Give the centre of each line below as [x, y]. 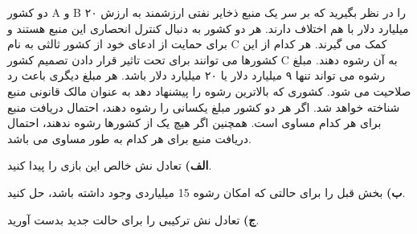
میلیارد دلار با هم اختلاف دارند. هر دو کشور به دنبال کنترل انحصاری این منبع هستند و [208, 28]
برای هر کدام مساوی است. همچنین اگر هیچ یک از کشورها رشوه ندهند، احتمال [194, 123]
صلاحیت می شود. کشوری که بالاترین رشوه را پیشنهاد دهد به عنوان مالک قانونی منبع [209, 90]
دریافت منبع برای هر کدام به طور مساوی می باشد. [129, 138]
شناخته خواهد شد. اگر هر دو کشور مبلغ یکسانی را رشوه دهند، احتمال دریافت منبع [204, 107]
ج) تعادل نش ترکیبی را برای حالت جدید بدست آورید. [133, 219]
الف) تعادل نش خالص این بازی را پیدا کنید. [110, 165]
